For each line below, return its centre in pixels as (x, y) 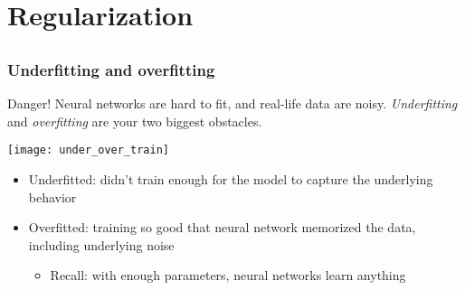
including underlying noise (101, 244)
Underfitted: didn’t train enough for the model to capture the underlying (231, 178)
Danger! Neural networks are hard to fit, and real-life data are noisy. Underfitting (232, 103)
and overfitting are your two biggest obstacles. (135, 121)
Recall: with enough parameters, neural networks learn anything (228, 275)
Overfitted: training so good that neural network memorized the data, (222, 227)
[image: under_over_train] (88, 150)
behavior (52, 196)
